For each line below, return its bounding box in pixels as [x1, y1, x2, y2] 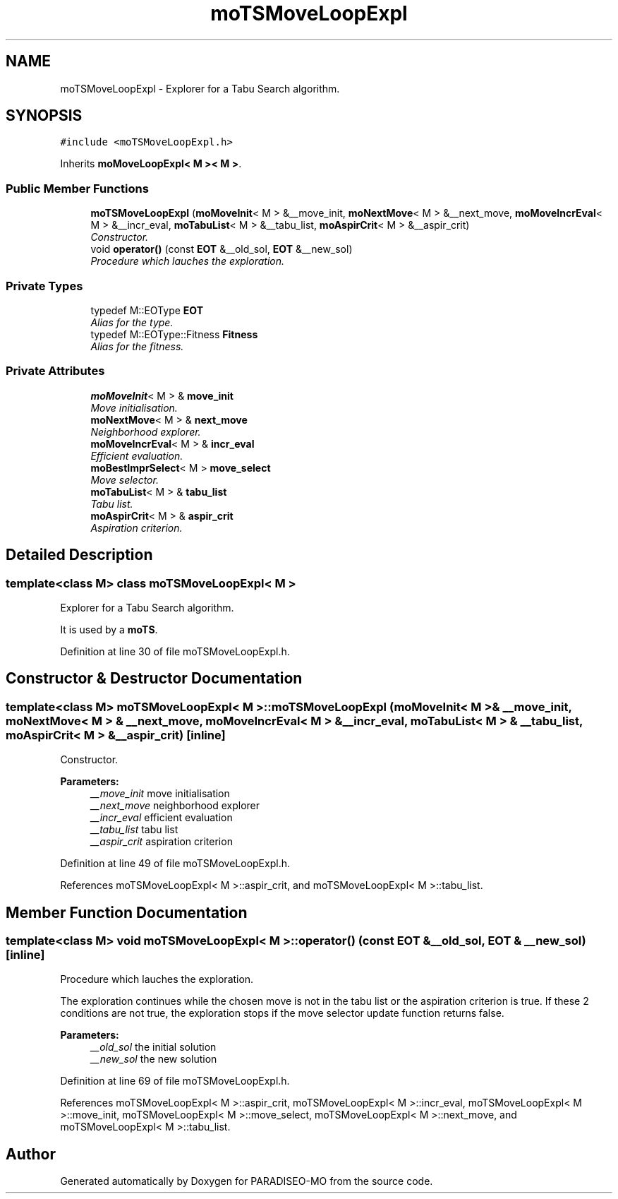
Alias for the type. [90, 316, 174, 328]
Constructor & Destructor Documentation [6, 669, 303, 688]
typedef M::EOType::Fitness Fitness [90, 328, 258, 340]
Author [6, 1145, 56, 1163]
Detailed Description [6, 546, 153, 564]
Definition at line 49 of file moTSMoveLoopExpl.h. [60, 857, 290, 870]
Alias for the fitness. [90, 340, 184, 352]
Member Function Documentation [6, 903, 248, 921]
